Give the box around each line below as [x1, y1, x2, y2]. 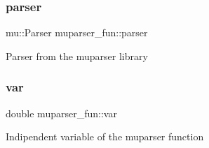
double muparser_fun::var [6, 105, 117, 120]
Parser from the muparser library [6, 48, 148, 63]
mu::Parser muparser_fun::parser [6, 25, 148, 40]
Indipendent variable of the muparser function [6, 129, 204, 144]
